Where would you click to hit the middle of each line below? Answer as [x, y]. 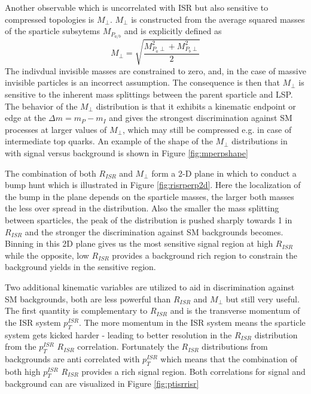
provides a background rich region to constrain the [205, 255]
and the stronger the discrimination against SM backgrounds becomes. [154, 231]
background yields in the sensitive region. [80, 267]
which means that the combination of [229, 358]
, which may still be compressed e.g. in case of [207, 129]
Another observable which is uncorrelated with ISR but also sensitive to [137, 7]
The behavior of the [41, 106]
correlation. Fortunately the [128, 346]
